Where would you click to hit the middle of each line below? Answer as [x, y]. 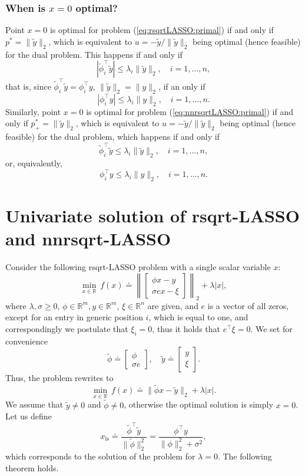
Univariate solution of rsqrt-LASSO [152, 216]
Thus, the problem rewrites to [59, 378]
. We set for [271, 329]
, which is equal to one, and [198, 317]
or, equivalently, [34, 163]
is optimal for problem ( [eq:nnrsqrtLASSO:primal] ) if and [190, 111]
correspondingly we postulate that [67, 329]
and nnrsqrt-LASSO [88, 239]
